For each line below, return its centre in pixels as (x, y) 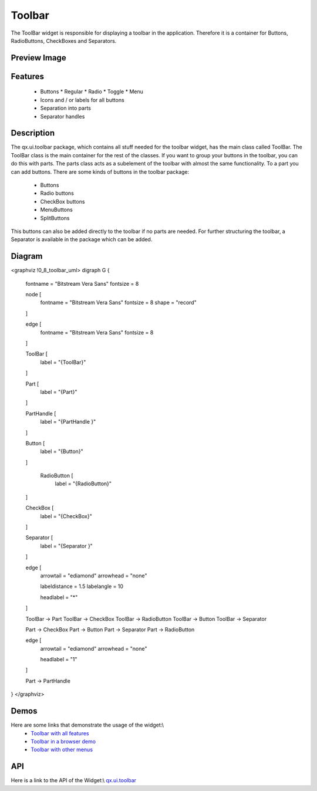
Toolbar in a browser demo (63, 741)
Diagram (27, 256)
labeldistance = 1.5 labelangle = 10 (82, 586)
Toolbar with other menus (62, 750)
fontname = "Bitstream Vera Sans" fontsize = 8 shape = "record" (118, 303)
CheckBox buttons (63, 201)
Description (33, 133)
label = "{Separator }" (67, 546)
